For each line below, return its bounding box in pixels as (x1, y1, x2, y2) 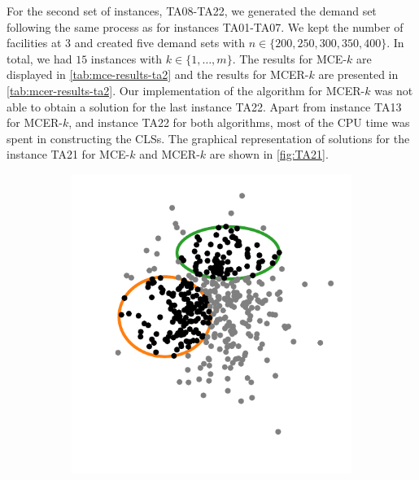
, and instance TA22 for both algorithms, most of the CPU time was (68, 114, 410, 131)
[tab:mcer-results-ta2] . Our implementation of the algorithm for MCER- (7, 81, 365, 98)
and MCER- (139, 146, 200, 163)
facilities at (7, 34, 62, 51)
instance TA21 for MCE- (7, 146, 130, 163)
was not (374, 81, 413, 98)
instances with (90, 50, 163, 67)
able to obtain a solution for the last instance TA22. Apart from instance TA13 (7, 98, 402, 115)
